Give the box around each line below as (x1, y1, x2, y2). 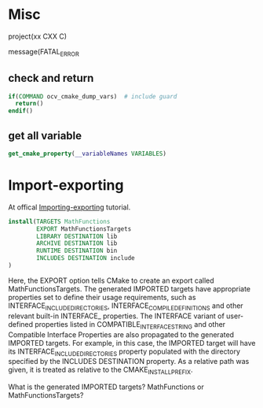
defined (8, 319, 34, 328)
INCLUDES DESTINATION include (36, 254, 135, 262)
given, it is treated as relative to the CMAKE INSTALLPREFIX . (8, 365, 193, 376)
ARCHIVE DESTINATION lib (36, 239, 118, 247)
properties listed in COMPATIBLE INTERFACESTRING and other (35, 319, 226, 331)
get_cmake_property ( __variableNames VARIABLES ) (8, 150, 167, 158)
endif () (8, 107, 34, 115)
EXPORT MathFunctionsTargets (36, 224, 132, 233)
